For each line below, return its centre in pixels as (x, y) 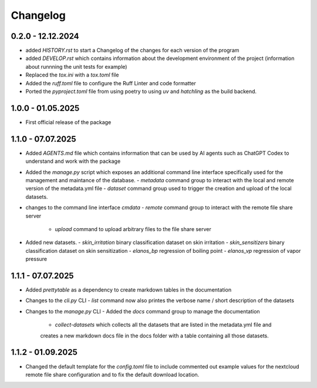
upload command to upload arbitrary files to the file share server (133, 229)
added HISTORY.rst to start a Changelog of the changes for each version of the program (132, 51)
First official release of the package (68, 122)
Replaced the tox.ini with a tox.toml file (72, 75)
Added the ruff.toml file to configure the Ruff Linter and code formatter (111, 83)
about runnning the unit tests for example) (76, 66)
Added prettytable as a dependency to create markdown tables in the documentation (129, 290)
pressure (36, 259)
